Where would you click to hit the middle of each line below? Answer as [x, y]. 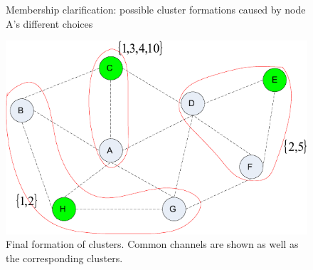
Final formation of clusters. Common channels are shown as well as [152, 244]
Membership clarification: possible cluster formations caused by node [156, 9]
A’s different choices [49, 23]
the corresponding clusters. [64, 258]
